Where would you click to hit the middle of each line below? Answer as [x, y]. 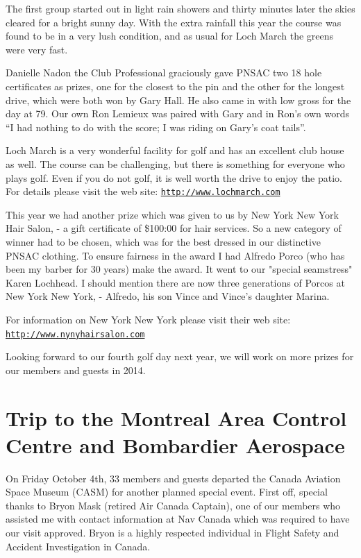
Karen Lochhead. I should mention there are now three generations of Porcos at [175, 282]
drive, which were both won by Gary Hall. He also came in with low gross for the [178, 100]
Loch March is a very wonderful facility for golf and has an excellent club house [175, 150]
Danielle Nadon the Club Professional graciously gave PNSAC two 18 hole [164, 73]
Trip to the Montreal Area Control [176, 417]
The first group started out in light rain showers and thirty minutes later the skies [180, 8]
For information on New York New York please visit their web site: [148, 319]
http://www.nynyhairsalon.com [75, 334]
